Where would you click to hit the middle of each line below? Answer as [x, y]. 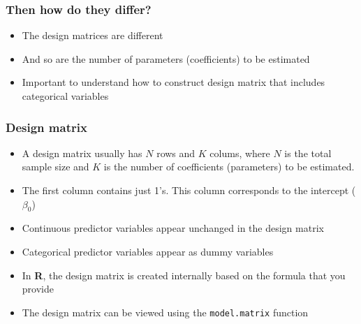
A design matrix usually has [82, 153]
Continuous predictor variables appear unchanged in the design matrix [173, 228]
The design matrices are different [93, 35]
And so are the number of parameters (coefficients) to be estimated [166, 58]
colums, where [240, 153]
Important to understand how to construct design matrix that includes [174, 82]
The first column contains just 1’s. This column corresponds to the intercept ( [189, 190]
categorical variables [65, 96]
